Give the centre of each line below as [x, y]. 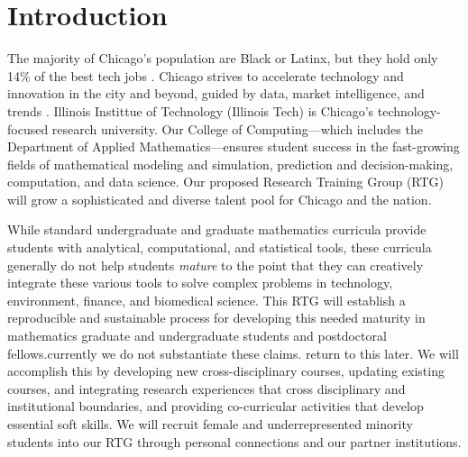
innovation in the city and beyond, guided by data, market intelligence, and [216, 93]
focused [28, 128]
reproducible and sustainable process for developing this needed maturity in [216, 318]
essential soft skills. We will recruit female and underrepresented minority [210, 424]
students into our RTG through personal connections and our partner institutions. [234, 441]
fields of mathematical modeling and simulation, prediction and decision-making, [230, 164]
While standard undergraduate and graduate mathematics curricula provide [217, 229]
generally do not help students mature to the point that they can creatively [216, 265]
